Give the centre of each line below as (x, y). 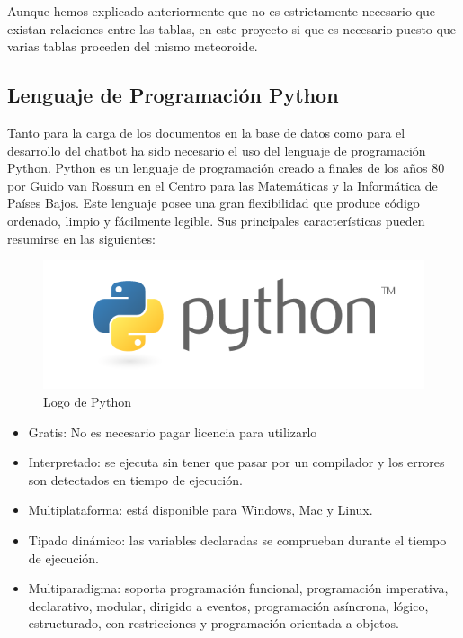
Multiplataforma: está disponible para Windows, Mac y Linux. (200, 510)
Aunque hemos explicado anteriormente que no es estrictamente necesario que (222, 11)
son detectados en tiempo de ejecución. (135, 479)
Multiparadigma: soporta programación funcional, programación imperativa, (238, 588)
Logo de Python (88, 401)
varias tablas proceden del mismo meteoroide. (133, 46)
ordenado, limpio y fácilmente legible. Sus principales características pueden (216, 220)
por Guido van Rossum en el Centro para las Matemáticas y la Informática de (223, 185)
